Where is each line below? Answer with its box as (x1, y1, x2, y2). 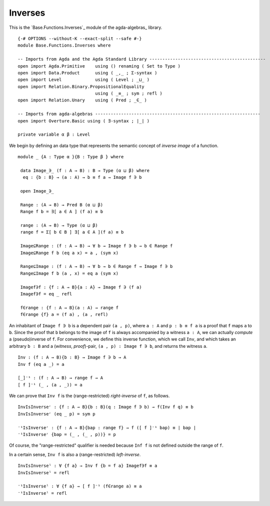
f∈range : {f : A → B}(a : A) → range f (20, 305, 119, 311)
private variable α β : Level (18, 132, 91, 137)
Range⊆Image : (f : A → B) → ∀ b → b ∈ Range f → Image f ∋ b (20, 264, 173, 269)
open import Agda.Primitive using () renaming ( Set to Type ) (18, 63, 181, 69)
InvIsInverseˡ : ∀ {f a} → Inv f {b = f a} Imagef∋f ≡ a (18, 463, 158, 469)
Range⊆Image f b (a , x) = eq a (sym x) (20, 270, 119, 276)
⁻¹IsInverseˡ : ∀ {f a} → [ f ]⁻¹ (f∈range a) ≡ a (18, 483, 142, 489)
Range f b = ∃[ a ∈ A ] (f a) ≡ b (20, 209, 103, 215)
